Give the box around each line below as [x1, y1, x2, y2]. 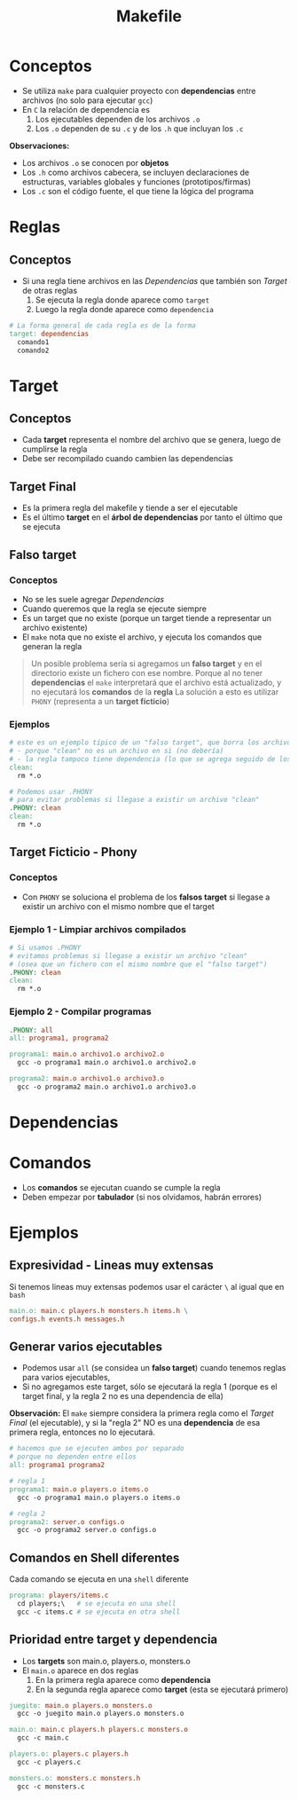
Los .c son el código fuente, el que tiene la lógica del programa [21, 185, 255, 196]
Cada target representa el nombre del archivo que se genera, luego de [21, 435, 281, 445]
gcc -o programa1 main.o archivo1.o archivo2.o [17, 1058, 197, 1067]
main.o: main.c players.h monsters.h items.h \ [9, 1306, 189, 1315]
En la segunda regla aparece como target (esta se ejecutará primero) [35, 1684, 289, 1694]
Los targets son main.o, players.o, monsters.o [21, 1655, 191, 1666]
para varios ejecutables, [21, 1372, 111, 1383]
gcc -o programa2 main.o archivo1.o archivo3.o [17, 1082, 197, 1091]
